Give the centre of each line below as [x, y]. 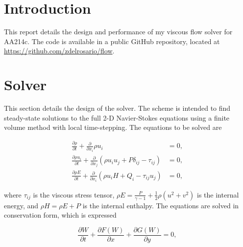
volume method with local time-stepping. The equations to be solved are [113, 127]
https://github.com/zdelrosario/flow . [59, 51]
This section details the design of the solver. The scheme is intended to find [117, 108]
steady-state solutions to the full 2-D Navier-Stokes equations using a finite [117, 117]
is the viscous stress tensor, [74, 194]
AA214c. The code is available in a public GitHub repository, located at [112, 41]
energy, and [21, 205]
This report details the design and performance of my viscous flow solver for [118, 32]
